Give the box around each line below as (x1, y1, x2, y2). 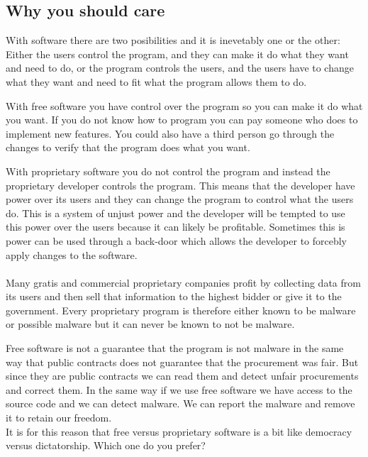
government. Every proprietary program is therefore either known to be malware (6, 302, 356, 317)
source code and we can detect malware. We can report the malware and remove (6, 396, 355, 411)
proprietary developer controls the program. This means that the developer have (6, 177, 355, 192)
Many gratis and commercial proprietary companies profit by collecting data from (6, 275, 361, 290)
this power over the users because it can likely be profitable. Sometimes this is (6, 219, 345, 234)
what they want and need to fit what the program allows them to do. (6, 74, 307, 89)
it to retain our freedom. (6, 410, 112, 425)
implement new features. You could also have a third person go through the (6, 126, 335, 141)
